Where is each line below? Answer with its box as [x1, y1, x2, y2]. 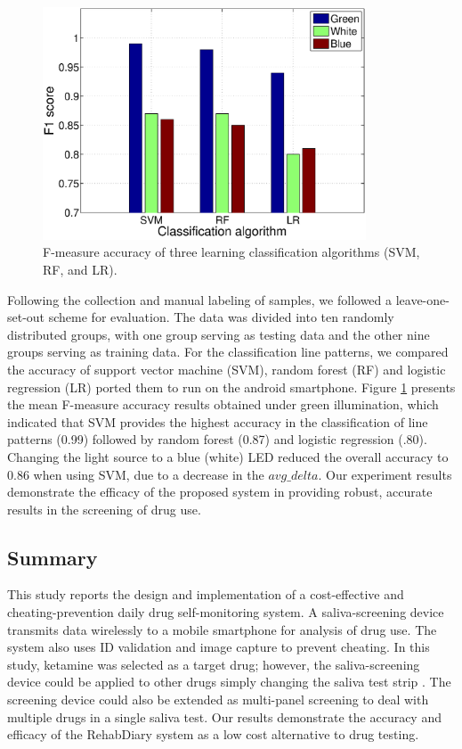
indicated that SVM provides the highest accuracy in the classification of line [7, 412, 428, 431]
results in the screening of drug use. [7, 499, 201, 518]
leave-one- [395, 290, 450, 309]
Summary [7, 543, 98, 571]
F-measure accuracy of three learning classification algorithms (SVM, [43, 243, 420, 261]
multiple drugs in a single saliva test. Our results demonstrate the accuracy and [7, 707, 442, 726]
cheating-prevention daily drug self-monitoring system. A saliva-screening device [7, 603, 444, 621]
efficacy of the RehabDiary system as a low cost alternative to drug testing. [7, 725, 419, 744]
